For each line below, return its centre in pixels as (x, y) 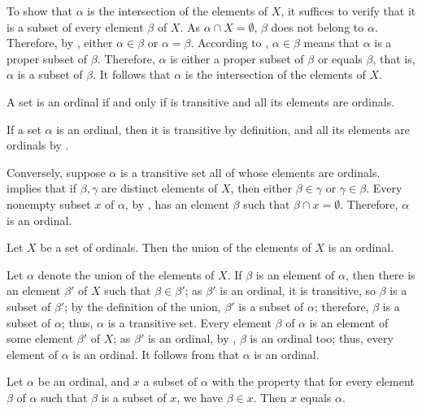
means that (331, 43)
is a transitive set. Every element (189, 322)
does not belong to (318, 26)
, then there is (380, 274)
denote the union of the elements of (126, 274)
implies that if (42, 188)
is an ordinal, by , (192, 338)
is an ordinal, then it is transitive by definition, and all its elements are (233, 129)
